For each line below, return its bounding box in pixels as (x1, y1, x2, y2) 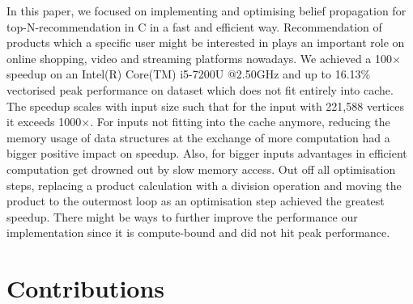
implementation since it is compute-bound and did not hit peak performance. (6, 224, 390, 241)
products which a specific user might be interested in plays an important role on (6, 34, 405, 51)
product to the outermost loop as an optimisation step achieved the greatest (6, 192, 385, 209)
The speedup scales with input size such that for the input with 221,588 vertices (6, 97, 404, 114)
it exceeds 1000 (6, 113, 82, 130)
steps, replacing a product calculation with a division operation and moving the (6, 176, 402, 193)
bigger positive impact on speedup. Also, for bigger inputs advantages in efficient (6, 145, 407, 162)
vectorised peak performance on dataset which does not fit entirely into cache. (6, 81, 394, 98)
